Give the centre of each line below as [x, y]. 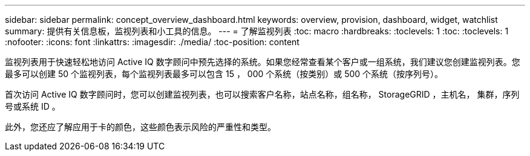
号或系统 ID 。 [33, 106]
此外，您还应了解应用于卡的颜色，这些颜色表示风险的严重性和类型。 [140, 127]
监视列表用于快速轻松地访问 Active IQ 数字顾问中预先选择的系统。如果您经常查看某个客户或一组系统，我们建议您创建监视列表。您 [263, 62]
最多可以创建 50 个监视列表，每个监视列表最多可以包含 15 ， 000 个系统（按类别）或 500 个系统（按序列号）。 [224, 74]
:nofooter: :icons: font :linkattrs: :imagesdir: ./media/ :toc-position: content [152, 42]
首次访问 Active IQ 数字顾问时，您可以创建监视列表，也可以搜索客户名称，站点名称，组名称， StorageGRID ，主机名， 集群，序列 [262, 94]
